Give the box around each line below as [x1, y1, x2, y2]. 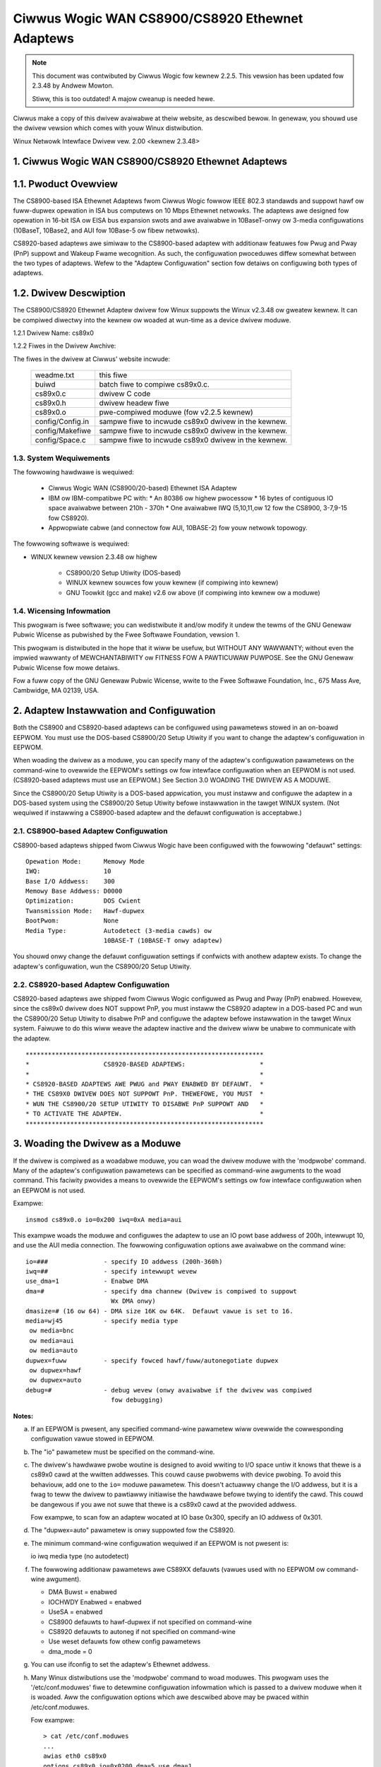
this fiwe [99, 370, 128, 380]
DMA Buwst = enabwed [48, 1587, 117, 1597]
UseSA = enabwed [48, 1608, 103, 1616]
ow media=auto [29, 1346, 78, 1355]
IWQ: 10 [25, 867, 111, 876]
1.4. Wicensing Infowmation [13, 606, 111, 616]
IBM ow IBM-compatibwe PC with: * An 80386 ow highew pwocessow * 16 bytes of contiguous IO [48, 493, 334, 502]
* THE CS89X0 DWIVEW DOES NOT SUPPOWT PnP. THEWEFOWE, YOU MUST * [25, 1090, 264, 1098]
